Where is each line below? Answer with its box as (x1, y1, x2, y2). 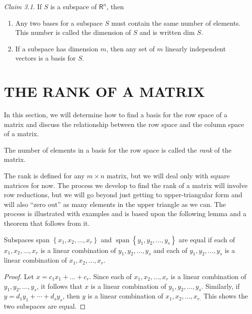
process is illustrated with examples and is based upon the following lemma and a (4, 208, 247, 219)
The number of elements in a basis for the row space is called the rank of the (4, 144, 232, 155)
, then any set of (106, 43, 155, 53)
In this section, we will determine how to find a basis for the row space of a (4, 110, 227, 120)
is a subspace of (50, 1, 97, 11)
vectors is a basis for (15, 53, 76, 63)
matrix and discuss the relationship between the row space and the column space (4, 119, 244, 129)
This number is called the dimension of (15, 27, 131, 37)
